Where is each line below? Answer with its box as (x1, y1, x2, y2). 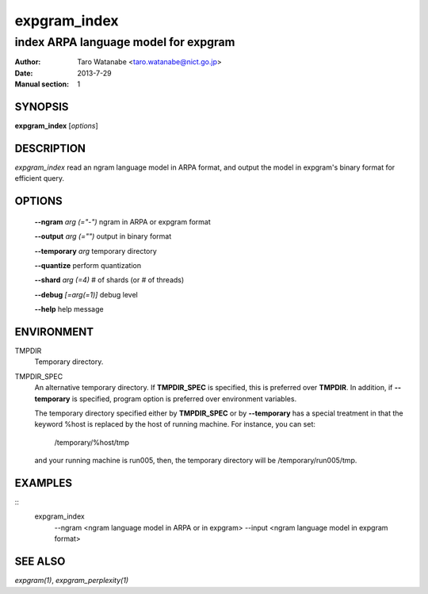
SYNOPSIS (14, 100, 69, 113)
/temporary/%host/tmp (54, 437, 130, 447)
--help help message (34, 305, 104, 314)
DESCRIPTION (14, 141, 86, 155)
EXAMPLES (14, 476, 73, 489)
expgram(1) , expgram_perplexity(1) (14, 576, 129, 585)
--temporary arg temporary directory (34, 246, 158, 255)
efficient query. (14, 174, 65, 183)
